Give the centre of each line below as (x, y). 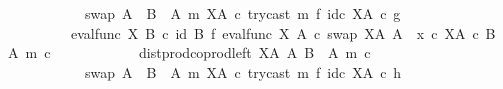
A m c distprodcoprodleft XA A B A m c (189, 52)
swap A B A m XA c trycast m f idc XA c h (243, 71)
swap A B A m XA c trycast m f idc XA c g (242, 13)
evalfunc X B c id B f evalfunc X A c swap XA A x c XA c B (283, 32)
